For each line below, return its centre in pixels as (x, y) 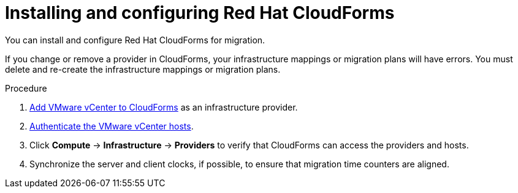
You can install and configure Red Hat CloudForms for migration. (135, 40)
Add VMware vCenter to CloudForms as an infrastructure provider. (164, 107)
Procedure (26, 88)
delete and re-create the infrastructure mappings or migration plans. (143, 69)
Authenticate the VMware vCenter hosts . (112, 126)
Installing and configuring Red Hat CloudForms (200, 13)
